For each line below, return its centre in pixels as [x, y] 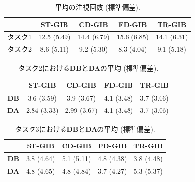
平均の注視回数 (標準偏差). [97, 7]
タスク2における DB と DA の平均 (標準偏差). [88, 68]
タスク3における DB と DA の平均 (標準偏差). [85, 128]
